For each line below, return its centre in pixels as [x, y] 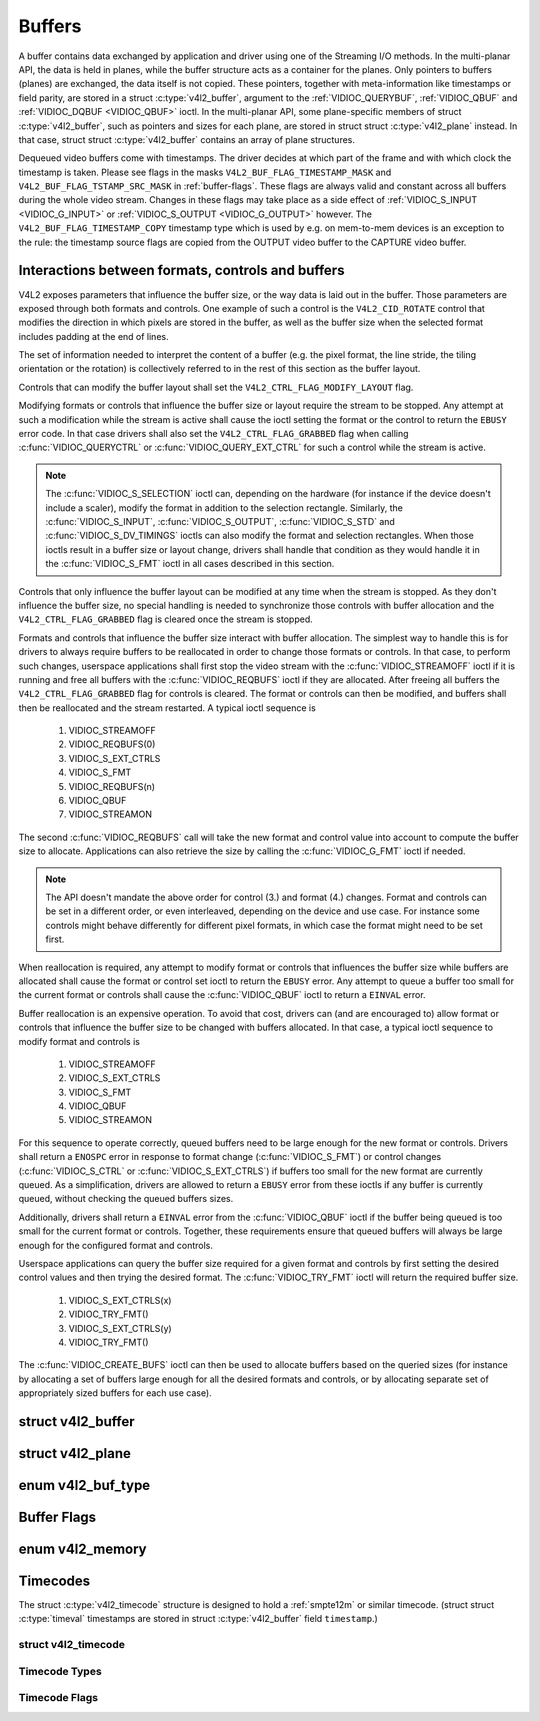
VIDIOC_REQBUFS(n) [111, 786]
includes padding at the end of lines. [93, 336]
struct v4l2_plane [75, 1453]
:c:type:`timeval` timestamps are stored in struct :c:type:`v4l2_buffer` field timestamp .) [198, 1619]
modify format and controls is [79, 1041]
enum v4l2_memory [82, 1548]
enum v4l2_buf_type [84, 1485]
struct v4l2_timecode [71, 1645]
